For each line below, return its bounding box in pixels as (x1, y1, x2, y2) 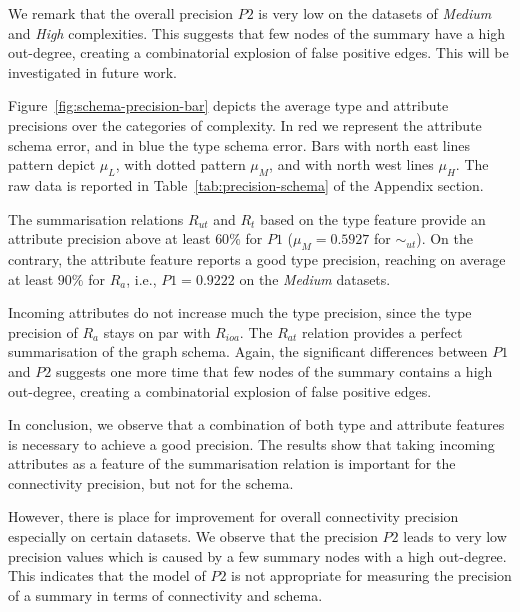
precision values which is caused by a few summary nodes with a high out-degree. (8, 545, 507, 566)
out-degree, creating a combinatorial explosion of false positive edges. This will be (8, 42, 509, 63)
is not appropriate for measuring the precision (231, 565, 512, 586)
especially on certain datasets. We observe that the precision (8, 526, 378, 547)
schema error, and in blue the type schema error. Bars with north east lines (8, 134, 471, 155)
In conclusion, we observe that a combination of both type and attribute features (8, 414, 505, 435)
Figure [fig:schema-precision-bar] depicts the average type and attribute (8, 95, 449, 116)
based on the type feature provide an (260, 208, 486, 229)
